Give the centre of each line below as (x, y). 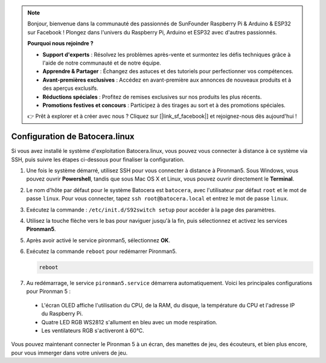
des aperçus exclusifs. (71, 88)
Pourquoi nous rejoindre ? (60, 43)
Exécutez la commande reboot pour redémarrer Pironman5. (102, 251)
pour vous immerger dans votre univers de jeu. (69, 353)
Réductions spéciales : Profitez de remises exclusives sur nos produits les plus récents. (152, 97)
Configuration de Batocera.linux (73, 137)
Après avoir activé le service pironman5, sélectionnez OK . (98, 240)
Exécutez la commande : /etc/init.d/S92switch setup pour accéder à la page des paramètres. (151, 210)
